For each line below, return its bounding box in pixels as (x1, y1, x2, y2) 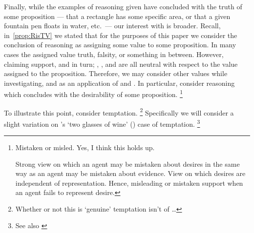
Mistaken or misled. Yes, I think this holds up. (15, 142, 155, 153)
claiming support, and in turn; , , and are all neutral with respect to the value (4, 58, 238, 69)
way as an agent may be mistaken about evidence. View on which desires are (15, 168, 246, 178)
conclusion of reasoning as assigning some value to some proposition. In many (4, 39, 236, 50)
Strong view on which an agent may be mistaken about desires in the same (15, 158, 240, 169)
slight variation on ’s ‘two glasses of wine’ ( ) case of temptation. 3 (4, 117, 200, 129)
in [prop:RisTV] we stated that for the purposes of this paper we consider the (4, 30, 237, 40)
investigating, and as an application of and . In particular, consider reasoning (4, 78, 235, 88)
